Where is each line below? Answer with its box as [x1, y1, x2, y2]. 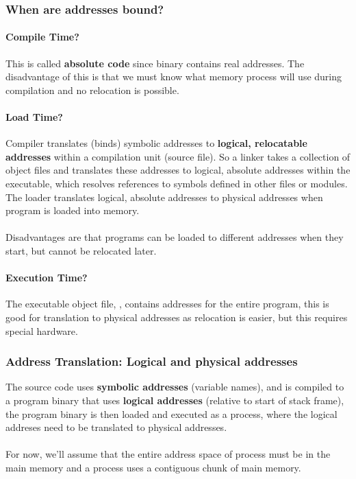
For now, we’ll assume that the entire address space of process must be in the [5, 447, 331, 461]
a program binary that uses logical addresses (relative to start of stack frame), [5, 393, 344, 407]
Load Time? [5, 110, 63, 124]
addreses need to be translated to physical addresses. [5, 420, 227, 434]
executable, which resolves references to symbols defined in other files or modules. [5, 176, 348, 190]
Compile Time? [5, 30, 79, 44]
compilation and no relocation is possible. [5, 82, 179, 97]
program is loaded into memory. [5, 203, 140, 218]
